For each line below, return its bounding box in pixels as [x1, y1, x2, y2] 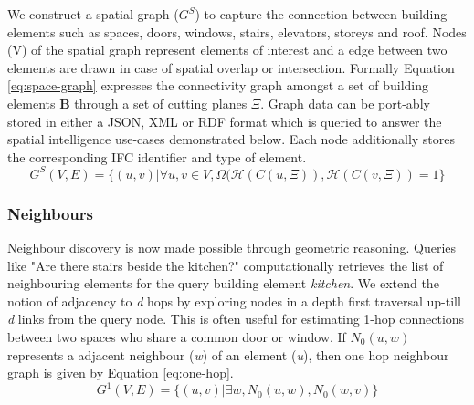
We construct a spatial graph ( [7, 5, 179, 23]
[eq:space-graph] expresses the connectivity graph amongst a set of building [7, 76, 429, 95]
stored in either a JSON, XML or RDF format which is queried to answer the [7, 111, 442, 130]
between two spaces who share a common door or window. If [7, 327, 346, 347]
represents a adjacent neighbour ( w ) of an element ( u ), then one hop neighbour [7, 345, 449, 364]
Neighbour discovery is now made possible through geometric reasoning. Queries [7, 238, 457, 257]
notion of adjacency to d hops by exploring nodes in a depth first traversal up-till [7, 291, 461, 310]
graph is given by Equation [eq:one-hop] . [7, 363, 234, 382]
